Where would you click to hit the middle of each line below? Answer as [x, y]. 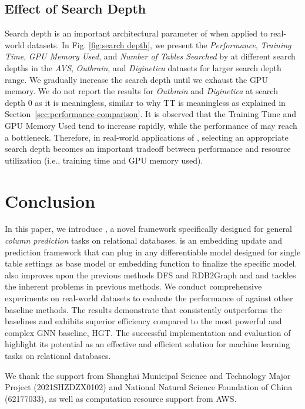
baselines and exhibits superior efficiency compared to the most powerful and [143, 321]
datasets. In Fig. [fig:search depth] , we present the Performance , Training [159, 44]
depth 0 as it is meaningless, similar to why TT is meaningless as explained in [145, 102]
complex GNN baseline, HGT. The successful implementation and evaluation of [148, 332]
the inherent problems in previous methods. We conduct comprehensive [133, 286]
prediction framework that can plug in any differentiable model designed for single [153, 252]
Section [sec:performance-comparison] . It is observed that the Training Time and [150, 114]
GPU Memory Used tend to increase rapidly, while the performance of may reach [151, 125]
